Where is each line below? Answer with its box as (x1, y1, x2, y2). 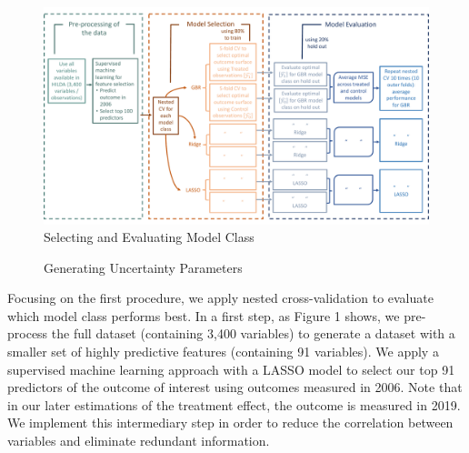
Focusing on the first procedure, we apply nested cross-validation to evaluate (7, 288, 434, 307)
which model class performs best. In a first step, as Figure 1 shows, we (7, 306, 400, 325)
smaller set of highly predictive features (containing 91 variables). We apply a (7, 342, 439, 361)
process (7, 324, 48, 343)
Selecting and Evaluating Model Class (44, 227, 254, 247)
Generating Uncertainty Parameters (44, 257, 243, 277)
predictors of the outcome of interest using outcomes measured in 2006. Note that (7, 377, 463, 397)
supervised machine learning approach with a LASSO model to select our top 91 (7, 359, 455, 378)
